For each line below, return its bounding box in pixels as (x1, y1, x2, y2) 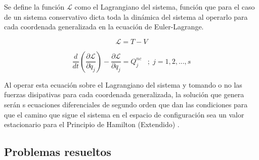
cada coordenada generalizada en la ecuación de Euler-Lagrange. (4, 21, 204, 32)
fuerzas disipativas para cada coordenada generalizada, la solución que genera (4, 89, 244, 100)
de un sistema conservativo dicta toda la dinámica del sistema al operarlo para (4, 11, 248, 22)
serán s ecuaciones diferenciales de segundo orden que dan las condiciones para (4, 99, 248, 109)
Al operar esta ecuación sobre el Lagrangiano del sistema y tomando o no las (4, 79, 242, 90)
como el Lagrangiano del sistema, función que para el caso (74, 2, 255, 12)
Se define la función (4, 2, 65, 12)
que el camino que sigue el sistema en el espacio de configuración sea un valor (4, 109, 244, 119)
